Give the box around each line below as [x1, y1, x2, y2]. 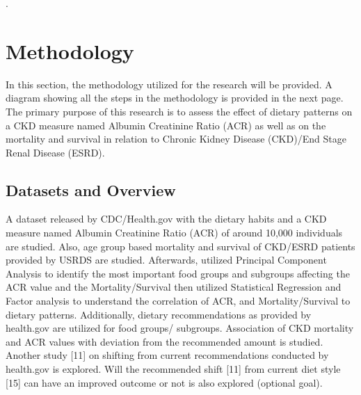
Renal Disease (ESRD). [6, 145, 105, 159]
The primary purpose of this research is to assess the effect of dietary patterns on [6, 104, 353, 118]
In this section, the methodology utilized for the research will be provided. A [6, 76, 332, 91]
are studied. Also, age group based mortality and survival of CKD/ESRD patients [6, 239, 355, 253]
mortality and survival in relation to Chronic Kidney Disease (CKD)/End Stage [6, 131, 346, 146]
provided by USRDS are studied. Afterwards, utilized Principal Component [6, 252, 327, 267]
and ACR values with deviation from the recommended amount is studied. [6, 334, 323, 348]
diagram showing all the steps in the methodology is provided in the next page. [6, 90, 344, 105]
